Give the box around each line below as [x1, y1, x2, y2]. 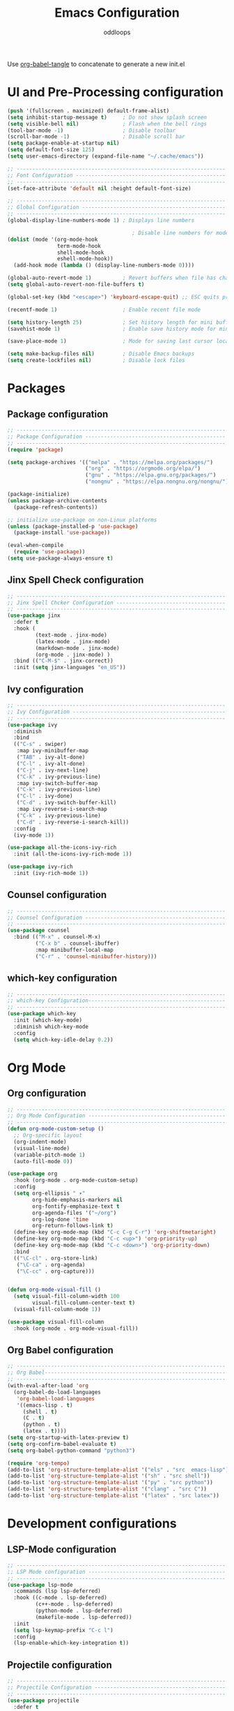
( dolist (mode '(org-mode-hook [7, 236, 98, 243]
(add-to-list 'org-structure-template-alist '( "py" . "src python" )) [7, 1479, 214, 1486]
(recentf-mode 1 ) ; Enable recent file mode [7, 306, 201, 313]
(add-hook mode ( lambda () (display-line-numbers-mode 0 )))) [13, 262, 195, 269]
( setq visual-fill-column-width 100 [13, 1293, 120, 1300]
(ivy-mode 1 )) [13, 832, 54, 839]
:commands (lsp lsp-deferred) [13, 1587, 101, 1595]
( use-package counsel [7, 927, 70, 934]
